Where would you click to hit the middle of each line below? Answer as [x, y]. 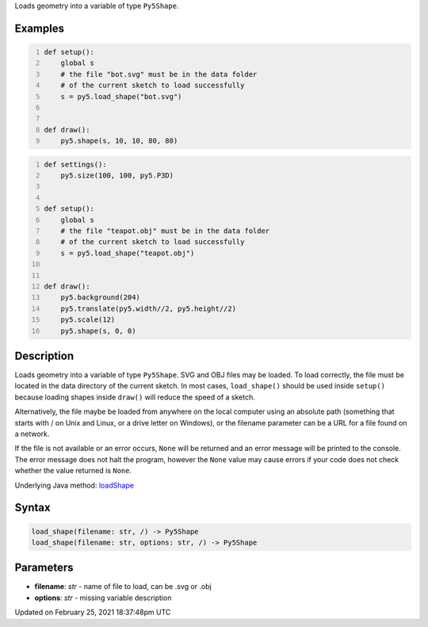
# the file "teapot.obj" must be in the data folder [165, 231]
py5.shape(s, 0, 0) [98, 331]
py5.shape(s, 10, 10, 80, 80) [119, 141]
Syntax [32, 508]
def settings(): [75, 164]
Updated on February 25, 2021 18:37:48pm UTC [93, 612]
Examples [40, 28]
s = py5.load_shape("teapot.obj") [128, 253]
